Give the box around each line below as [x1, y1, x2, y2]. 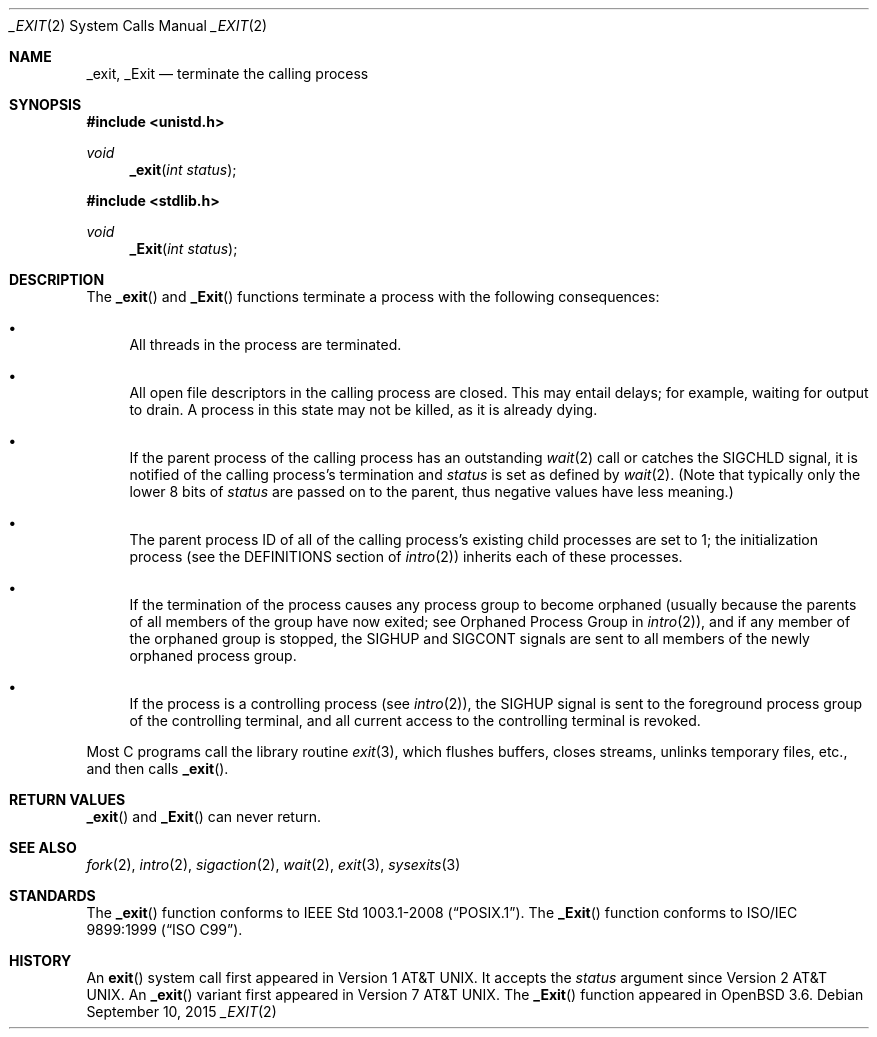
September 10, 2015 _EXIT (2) [86, 1003, 277, 1020]
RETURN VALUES [9, 791, 126, 808]
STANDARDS [9, 887, 96, 904]
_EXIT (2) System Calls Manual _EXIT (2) [9, 17, 268, 34]
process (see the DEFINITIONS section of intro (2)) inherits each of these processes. [129, 548, 683, 565]
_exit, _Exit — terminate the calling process [86, 65, 369, 82]
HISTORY [9, 952, 72, 969]
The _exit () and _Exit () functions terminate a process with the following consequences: [86, 288, 660, 305]
